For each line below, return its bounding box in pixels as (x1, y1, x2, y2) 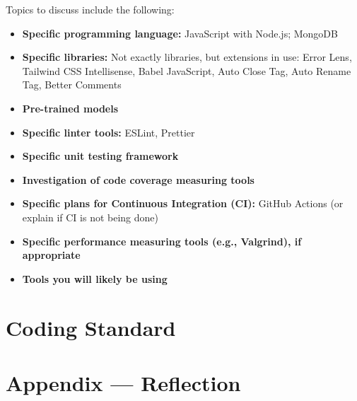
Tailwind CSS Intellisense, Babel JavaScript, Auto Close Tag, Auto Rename (22, 63, 351, 78)
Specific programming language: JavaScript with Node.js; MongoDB (22, 25, 338, 40)
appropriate (22, 248, 81, 262)
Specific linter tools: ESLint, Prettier (22, 124, 195, 139)
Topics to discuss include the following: (6, 2, 175, 16)
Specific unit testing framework (22, 149, 179, 163)
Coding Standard (6, 313, 176, 342)
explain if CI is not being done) (22, 209, 159, 224)
